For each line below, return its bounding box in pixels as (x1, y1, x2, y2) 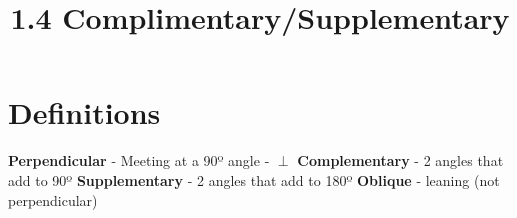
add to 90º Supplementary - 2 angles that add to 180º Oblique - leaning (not (8, 169, 500, 190)
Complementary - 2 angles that (297, 150, 504, 171)
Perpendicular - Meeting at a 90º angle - (8, 150, 270, 171)
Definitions (8, 92, 161, 133)
